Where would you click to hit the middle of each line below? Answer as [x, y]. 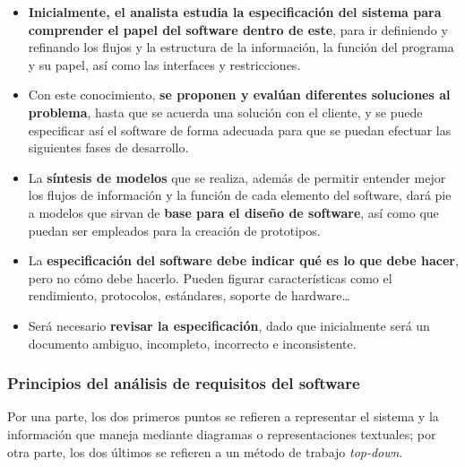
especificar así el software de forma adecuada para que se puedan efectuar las [240, 130]
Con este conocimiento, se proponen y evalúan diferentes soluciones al [239, 95]
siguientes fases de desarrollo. [108, 147]
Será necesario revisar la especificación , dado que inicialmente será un [229, 325]
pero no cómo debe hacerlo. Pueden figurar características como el [210, 277]
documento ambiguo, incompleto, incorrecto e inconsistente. [192, 343]
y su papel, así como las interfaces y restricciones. [164, 64]
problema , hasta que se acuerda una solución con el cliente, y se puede [225, 112]
